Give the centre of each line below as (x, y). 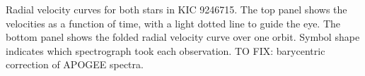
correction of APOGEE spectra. (75, 64)
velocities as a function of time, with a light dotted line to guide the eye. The (173, 23)
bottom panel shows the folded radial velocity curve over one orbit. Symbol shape (183, 37)
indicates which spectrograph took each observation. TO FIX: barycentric (166, 50)
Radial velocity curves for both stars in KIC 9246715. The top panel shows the (176, 9)
